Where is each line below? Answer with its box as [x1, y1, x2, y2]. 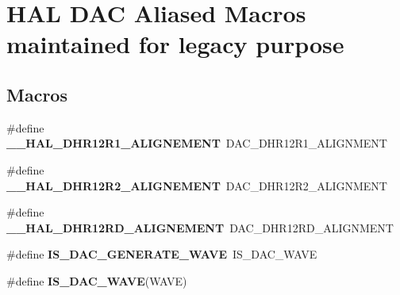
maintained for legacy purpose [6, 28, 344, 60]
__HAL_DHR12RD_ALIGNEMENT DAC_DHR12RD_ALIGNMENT [6, 219, 394, 236]
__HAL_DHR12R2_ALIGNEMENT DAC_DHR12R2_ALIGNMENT [6, 177, 387, 193]
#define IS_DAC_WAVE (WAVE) [6, 272, 187, 289]
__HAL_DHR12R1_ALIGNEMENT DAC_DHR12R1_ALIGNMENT [6, 135, 387, 151]
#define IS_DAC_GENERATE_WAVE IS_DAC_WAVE [6, 246, 317, 262]
